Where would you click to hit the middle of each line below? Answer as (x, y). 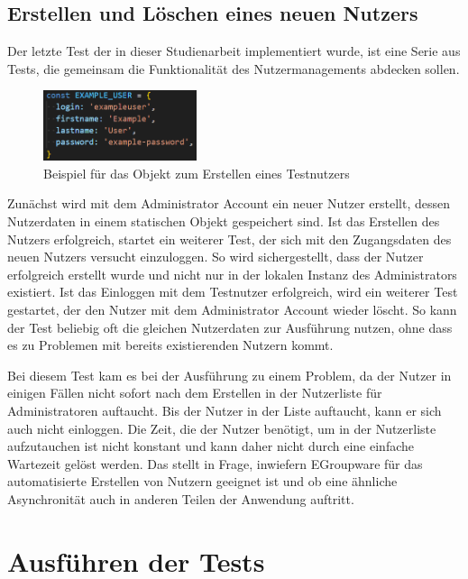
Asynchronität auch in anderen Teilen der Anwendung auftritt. (181, 498)
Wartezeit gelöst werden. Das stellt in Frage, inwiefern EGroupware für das (215, 463)
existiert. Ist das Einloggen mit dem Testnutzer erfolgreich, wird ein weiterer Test (233, 292)
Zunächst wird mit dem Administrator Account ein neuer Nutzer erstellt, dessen (229, 203)
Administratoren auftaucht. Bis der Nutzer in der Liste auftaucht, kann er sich (225, 411)
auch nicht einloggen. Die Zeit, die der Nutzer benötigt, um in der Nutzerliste (222, 428)
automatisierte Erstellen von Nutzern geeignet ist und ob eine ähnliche (202, 481)
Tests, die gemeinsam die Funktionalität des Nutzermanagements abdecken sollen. (234, 68)
